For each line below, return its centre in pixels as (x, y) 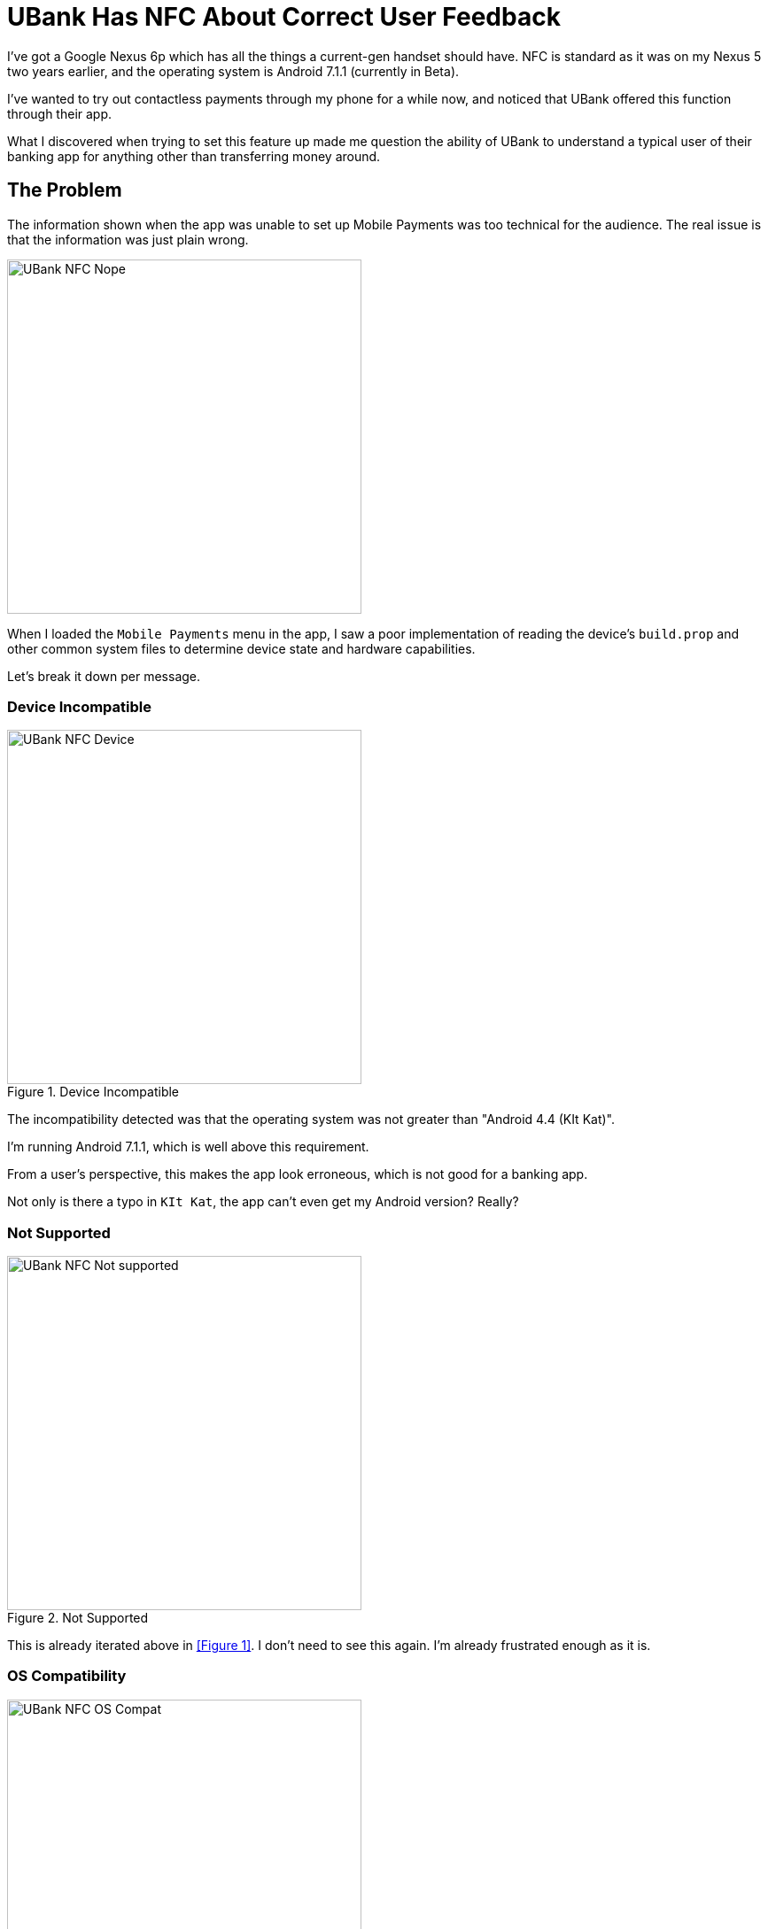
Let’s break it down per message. (104, 676)
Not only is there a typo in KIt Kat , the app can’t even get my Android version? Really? (263, 1202)
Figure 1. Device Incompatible (93, 1092)
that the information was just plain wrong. (128, 239)
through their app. (60, 113)
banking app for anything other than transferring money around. (194, 156)
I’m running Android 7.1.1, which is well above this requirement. (188, 1147)
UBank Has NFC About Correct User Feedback (284, 17)
